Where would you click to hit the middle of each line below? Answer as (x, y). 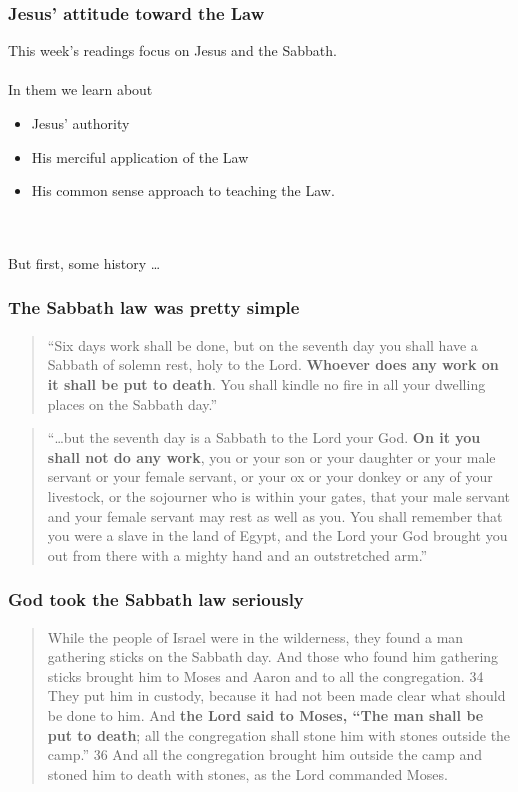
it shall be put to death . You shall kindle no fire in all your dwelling (266, 383)
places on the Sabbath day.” (132, 403)
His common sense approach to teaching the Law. (183, 190)
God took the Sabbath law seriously (156, 599)
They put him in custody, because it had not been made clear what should (276, 695)
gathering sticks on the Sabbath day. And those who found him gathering (273, 656)
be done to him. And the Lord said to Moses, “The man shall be (265, 714)
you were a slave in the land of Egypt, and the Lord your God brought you (277, 535)
